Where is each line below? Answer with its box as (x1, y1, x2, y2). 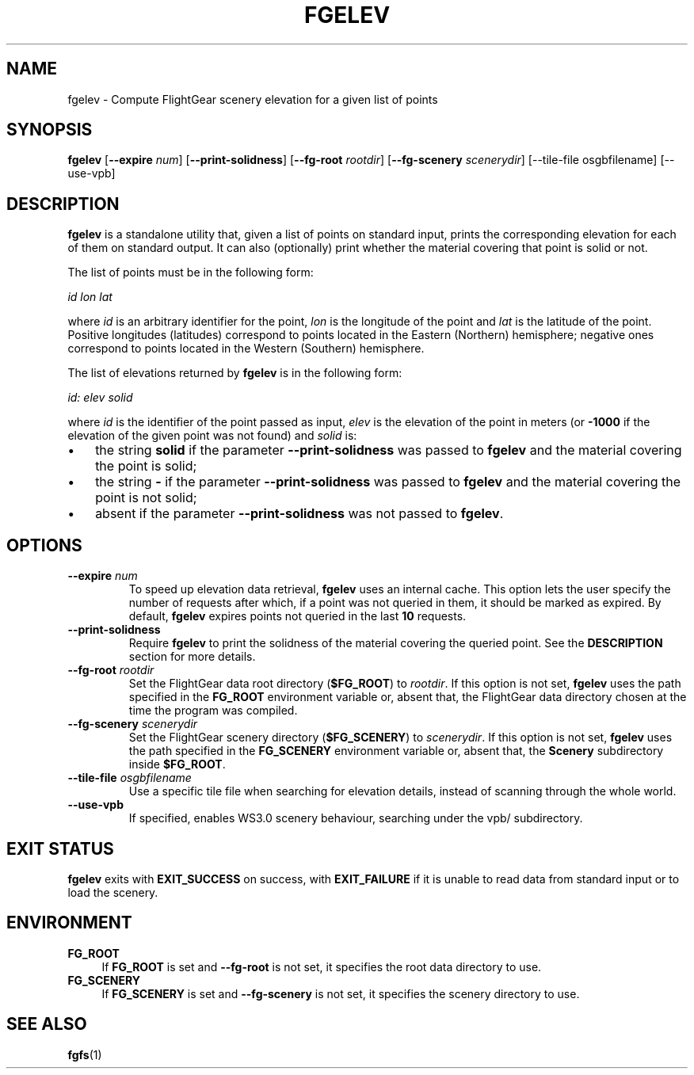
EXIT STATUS (6, 838, 114, 859)
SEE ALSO (6, 1014, 87, 1035)
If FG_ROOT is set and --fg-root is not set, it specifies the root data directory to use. (101, 959, 542, 974)
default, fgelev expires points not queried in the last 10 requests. (128, 609, 467, 623)
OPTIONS (6, 535, 82, 555)
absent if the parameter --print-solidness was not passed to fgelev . (95, 505, 504, 522)
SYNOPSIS (6, 120, 93, 140)
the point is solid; (95, 458, 197, 475)
